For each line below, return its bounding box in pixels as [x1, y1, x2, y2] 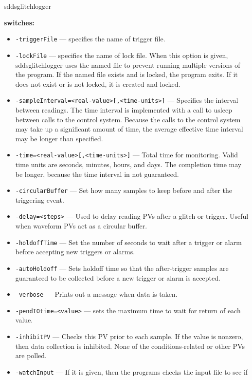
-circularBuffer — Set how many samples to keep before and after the [15, 185, 232, 195]
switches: [4, 17, 35, 27]
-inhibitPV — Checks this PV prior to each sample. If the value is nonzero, [15, 331, 243, 342]
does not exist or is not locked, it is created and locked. [15, 78, 180, 89]
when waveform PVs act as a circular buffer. [15, 221, 147, 231]
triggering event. [15, 194, 64, 205]
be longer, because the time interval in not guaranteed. [15, 169, 179, 179]
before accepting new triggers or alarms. [15, 247, 135, 257]
